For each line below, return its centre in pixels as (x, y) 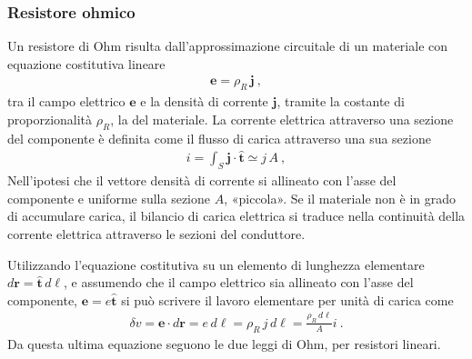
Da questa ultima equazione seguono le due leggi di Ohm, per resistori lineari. (224, 343)
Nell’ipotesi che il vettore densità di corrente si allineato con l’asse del (202, 180)
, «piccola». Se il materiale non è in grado (340, 198)
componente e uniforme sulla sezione (109, 198)
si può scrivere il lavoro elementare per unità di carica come (287, 299)
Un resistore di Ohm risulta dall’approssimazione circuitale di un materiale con (228, 46)
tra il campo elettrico (66, 101)
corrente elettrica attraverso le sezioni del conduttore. (156, 234)
